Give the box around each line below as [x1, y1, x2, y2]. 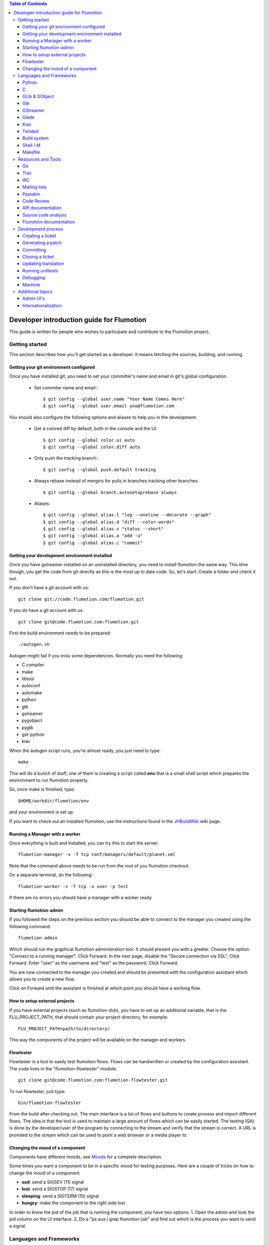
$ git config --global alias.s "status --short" [43, 526, 164, 532]
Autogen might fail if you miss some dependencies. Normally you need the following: [9, 652, 184, 658]
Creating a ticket [22, 233, 57, 239]
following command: [9, 923, 51, 929]
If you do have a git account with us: [9, 608, 84, 614]
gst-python [21, 732, 45, 738]
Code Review [22, 198, 50, 204]
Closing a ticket [22, 254, 54, 260]
